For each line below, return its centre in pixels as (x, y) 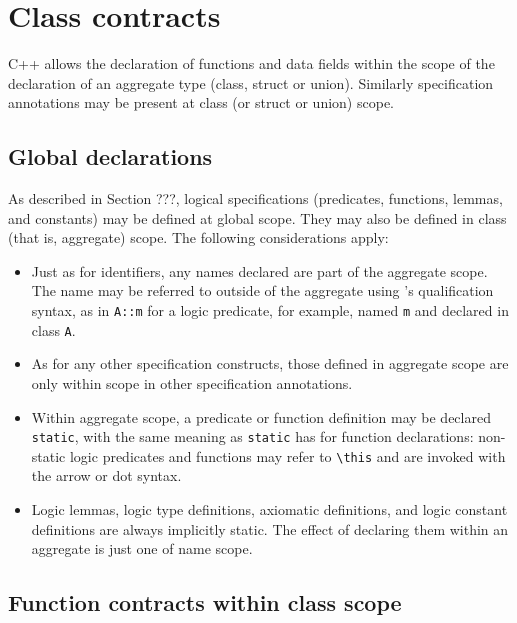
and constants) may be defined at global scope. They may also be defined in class (257, 217)
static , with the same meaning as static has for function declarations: (252, 436)
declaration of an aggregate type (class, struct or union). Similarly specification (251, 82)
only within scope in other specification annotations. (192, 382)
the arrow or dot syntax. (106, 475)
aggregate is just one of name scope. (142, 548)
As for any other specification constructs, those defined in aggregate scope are (270, 363)
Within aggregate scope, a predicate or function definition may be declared (261, 416)
